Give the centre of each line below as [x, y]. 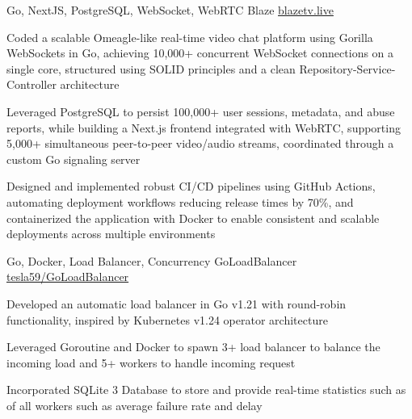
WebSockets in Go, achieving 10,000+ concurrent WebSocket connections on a [200, 53]
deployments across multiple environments [111, 234]
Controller [32, 84]
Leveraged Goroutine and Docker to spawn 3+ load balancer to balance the [193, 347]
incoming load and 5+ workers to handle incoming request [151, 362]
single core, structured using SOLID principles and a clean [151, 68]
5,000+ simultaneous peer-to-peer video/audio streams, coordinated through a [200, 143]
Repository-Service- [347, 68]
